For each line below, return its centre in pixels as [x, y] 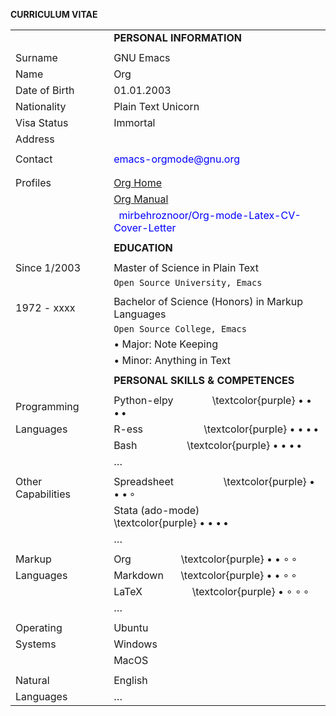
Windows [135, 644]
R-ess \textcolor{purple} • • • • [216, 429]
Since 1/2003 [48, 267]
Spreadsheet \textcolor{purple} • [214, 481]
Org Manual [141, 199]
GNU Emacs [142, 57]
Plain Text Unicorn [156, 106]
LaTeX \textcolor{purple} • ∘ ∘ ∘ [211, 591]
